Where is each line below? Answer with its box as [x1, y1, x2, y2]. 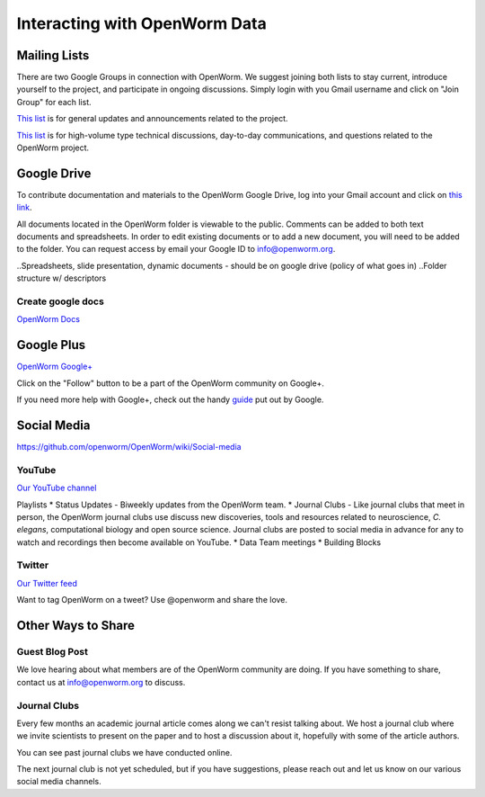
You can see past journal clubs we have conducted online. [16, 747, 233, 757]
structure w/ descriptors [16, 273, 107, 283]
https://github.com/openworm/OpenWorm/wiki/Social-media [16, 442, 242, 452]
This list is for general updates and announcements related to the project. [16, 113, 288, 124]
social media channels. [16, 776, 102, 787]
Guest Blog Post [16, 646, 89, 658]
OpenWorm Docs [16, 314, 81, 325]
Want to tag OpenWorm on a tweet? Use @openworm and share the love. [16, 595, 287, 605]
